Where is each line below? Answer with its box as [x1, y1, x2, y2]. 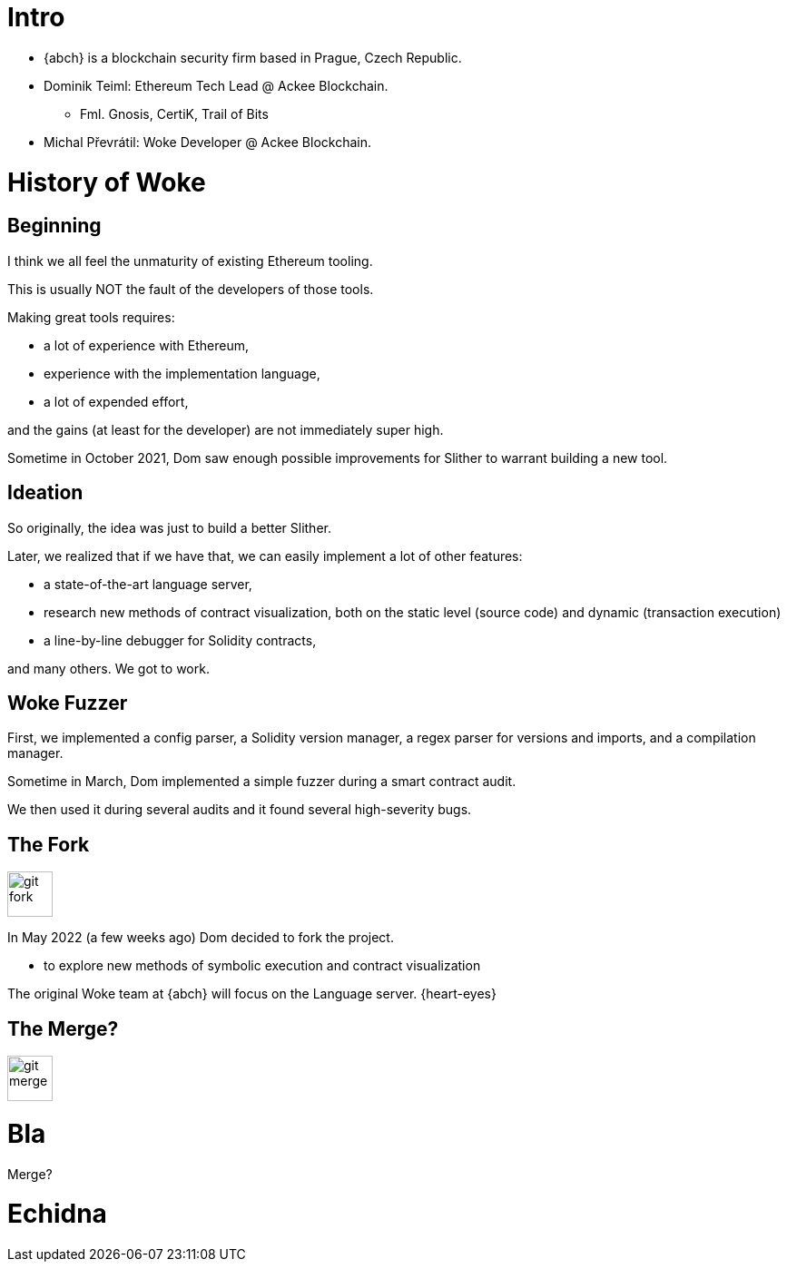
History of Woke [7, 166, 206, 198]
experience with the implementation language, [44, 365, 320, 381]
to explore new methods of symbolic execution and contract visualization [44, 958, 481, 974]
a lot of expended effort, [44, 393, 189, 409]
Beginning [7, 214, 102, 238]
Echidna [7, 1198, 107, 1230]
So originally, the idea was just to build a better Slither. [7, 519, 331, 536]
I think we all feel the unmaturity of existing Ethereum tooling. [7, 252, 373, 269]
